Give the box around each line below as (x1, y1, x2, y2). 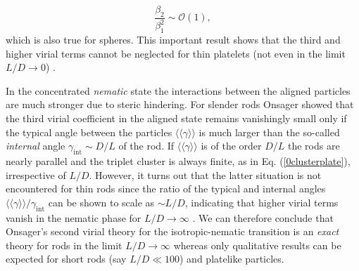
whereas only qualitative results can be (173, 237, 341, 252)
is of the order (201, 138, 262, 153)
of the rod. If (118, 138, 175, 153)
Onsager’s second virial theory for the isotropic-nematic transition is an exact (6, 224, 339, 239)
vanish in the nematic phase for (6, 210, 141, 225)
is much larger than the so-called (199, 124, 340, 139)
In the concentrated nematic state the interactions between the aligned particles (6, 83, 351, 98)
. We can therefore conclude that (192, 210, 334, 225)
